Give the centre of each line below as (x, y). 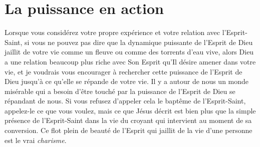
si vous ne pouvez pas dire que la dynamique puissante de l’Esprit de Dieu (139, 42)
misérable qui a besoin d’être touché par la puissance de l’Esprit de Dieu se (120, 91)
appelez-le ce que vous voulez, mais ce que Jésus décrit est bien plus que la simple (130, 110)
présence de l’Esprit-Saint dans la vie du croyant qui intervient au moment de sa (128, 120)
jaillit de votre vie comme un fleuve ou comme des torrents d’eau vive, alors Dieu (129, 52)
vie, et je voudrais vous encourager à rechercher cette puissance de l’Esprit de (123, 71)
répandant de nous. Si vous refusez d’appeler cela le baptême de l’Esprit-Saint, (125, 101)
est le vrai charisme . (36, 140)
